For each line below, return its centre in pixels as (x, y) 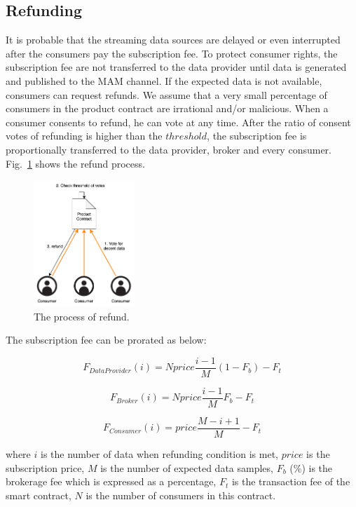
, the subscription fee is (257, 136)
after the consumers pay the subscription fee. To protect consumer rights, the (172, 53)
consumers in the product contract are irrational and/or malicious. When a (167, 108)
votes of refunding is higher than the (84, 136)
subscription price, (45, 467)
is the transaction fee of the (291, 481)
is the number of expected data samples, (187, 467)
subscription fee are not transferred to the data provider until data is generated (176, 67)
